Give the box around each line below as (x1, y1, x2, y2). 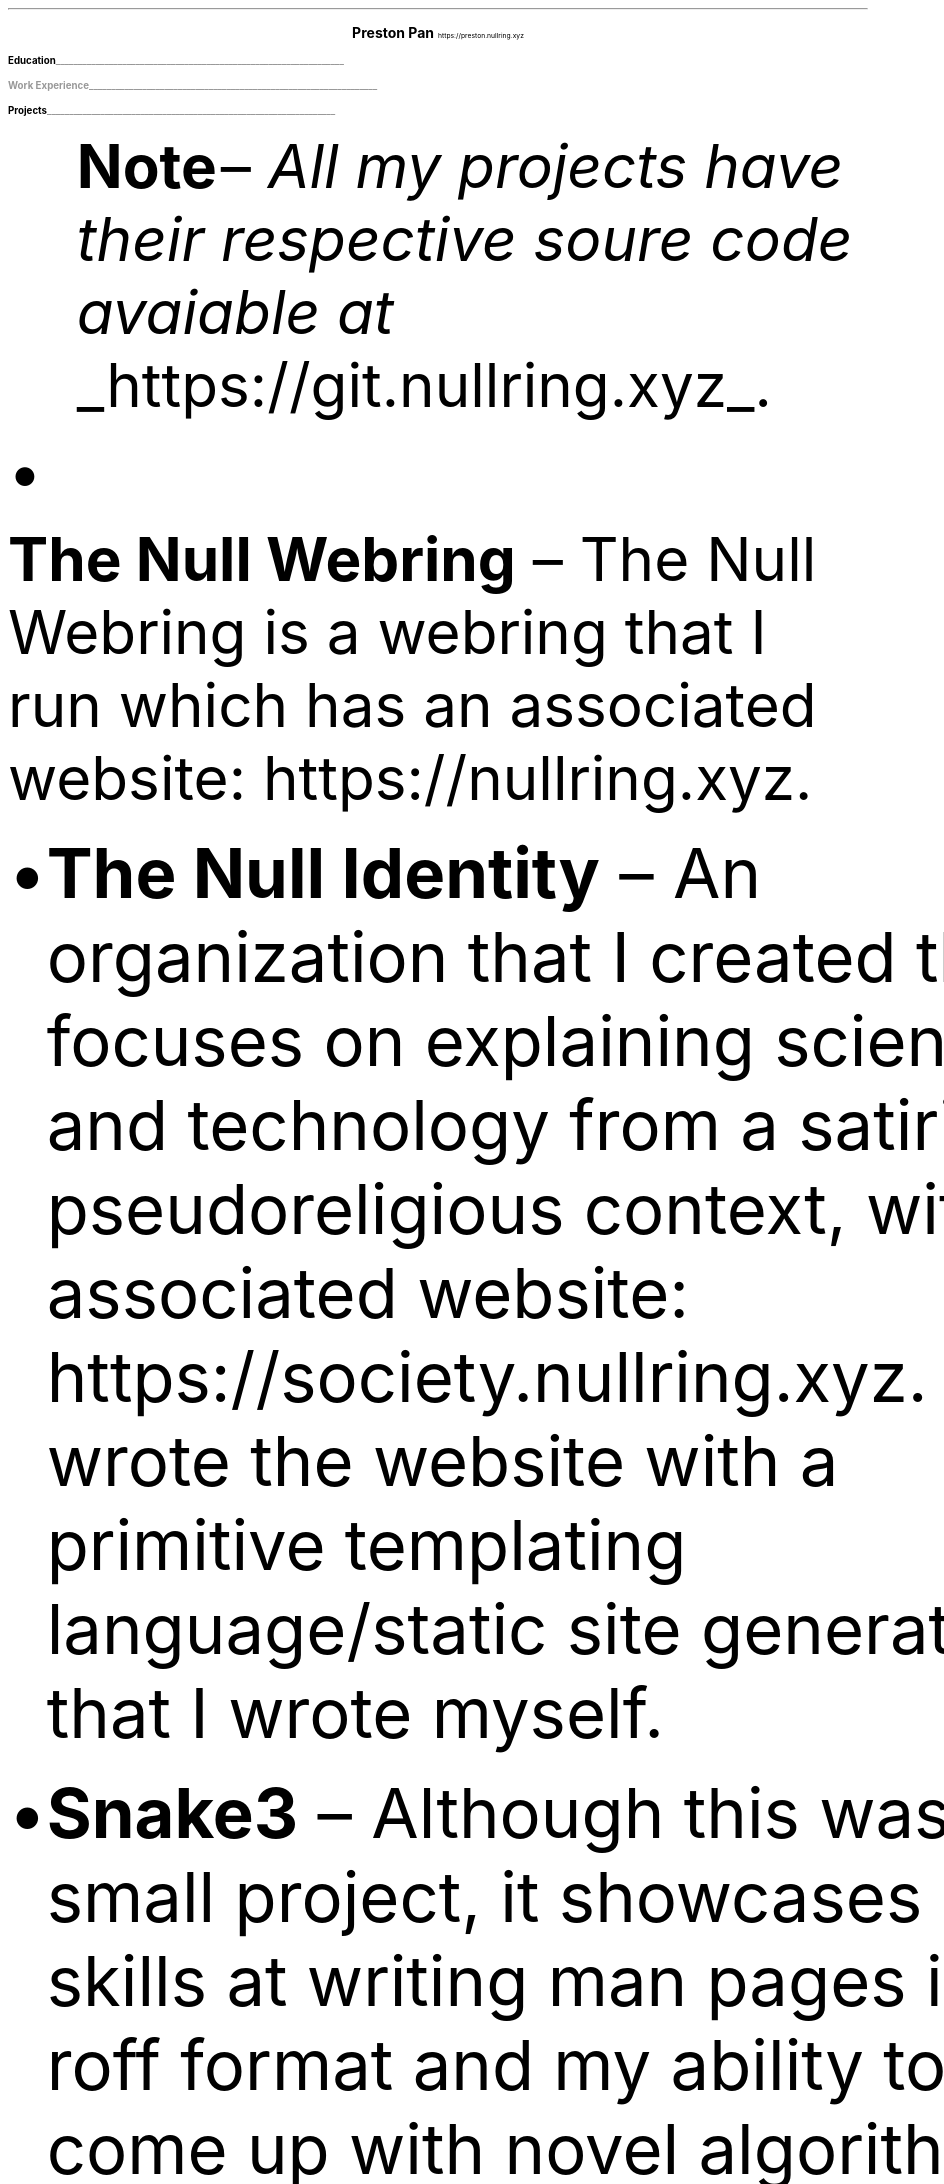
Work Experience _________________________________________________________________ (8, 80, 378, 91)
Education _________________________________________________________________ (8, 55, 344, 66)
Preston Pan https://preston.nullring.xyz (352, 24, 524, 41)
